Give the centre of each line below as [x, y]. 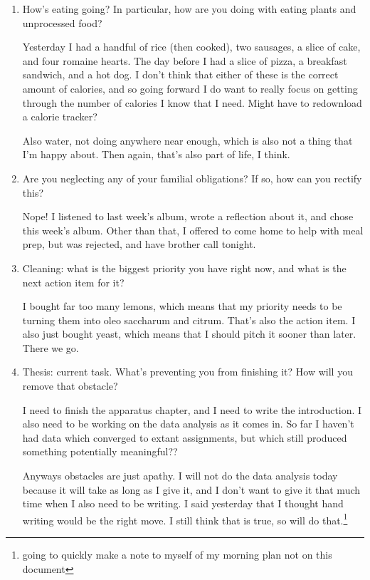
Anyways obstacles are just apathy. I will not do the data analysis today [180, 476]
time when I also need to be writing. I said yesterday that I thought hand [183, 503]
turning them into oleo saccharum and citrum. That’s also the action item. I [189, 320]
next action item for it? [73, 282]
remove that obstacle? [70, 386]
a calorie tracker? [60, 116]
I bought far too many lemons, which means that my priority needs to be [182, 306]
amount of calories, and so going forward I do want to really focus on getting [190, 88]
